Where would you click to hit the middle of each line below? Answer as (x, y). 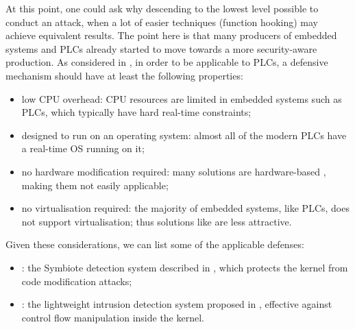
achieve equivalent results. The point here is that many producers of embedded (171, 35)
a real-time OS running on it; (83, 148)
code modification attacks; (77, 281)
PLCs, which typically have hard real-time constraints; (136, 112)
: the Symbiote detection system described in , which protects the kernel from (185, 267)
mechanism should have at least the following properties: (124, 75)
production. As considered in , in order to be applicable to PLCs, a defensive (167, 62)
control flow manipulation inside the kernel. (113, 317)
